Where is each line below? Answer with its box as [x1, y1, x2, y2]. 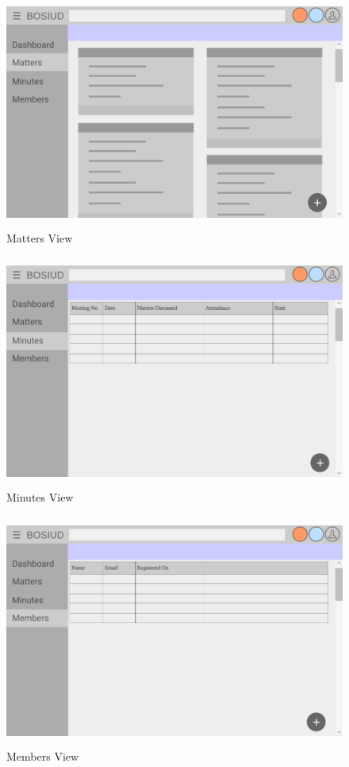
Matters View [6, 229, 73, 246]
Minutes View [6, 488, 74, 505]
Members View [6, 747, 79, 764]
